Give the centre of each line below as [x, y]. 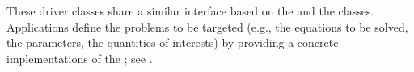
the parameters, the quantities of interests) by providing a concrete [173, 42]
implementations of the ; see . [80, 58]
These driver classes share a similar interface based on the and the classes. [190, 11]
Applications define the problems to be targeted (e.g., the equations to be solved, [207, 26]
